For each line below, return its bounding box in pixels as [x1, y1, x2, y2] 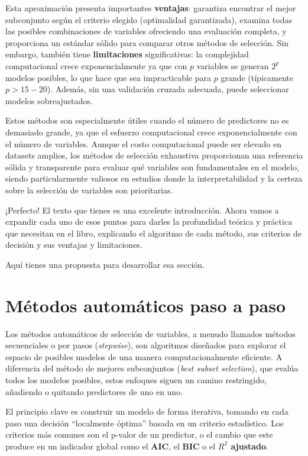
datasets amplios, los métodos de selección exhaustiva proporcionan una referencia [5, 149, 303, 161]
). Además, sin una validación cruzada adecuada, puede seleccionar [47, 83, 289, 95]
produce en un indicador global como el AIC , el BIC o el [5, 439, 216, 452]
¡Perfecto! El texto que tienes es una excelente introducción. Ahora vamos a [5, 203, 279, 216]
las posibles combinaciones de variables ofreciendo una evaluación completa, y [5, 25, 287, 37]
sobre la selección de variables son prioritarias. [5, 183, 173, 196]
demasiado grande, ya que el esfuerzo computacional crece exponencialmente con [5, 125, 297, 138]
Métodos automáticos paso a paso [5, 293, 286, 317]
